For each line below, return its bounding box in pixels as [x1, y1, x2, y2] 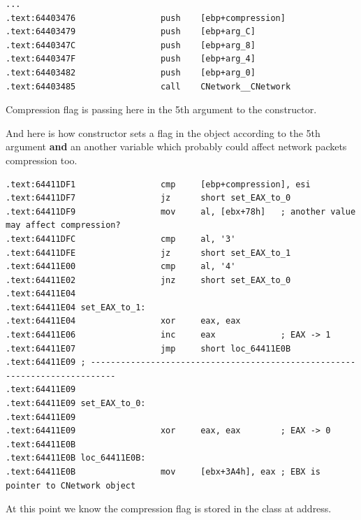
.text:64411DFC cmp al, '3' [6, 233, 236, 244]
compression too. [6, 152, 78, 167]
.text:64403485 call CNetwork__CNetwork [6, 81, 291, 92]
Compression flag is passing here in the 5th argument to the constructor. [6, 102, 317, 117]
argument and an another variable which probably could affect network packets [6, 139, 347, 154]
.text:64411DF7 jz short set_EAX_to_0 [6, 193, 291, 203]
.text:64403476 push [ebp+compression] [6, 13, 286, 23]
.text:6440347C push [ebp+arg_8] [6, 40, 256, 50]
